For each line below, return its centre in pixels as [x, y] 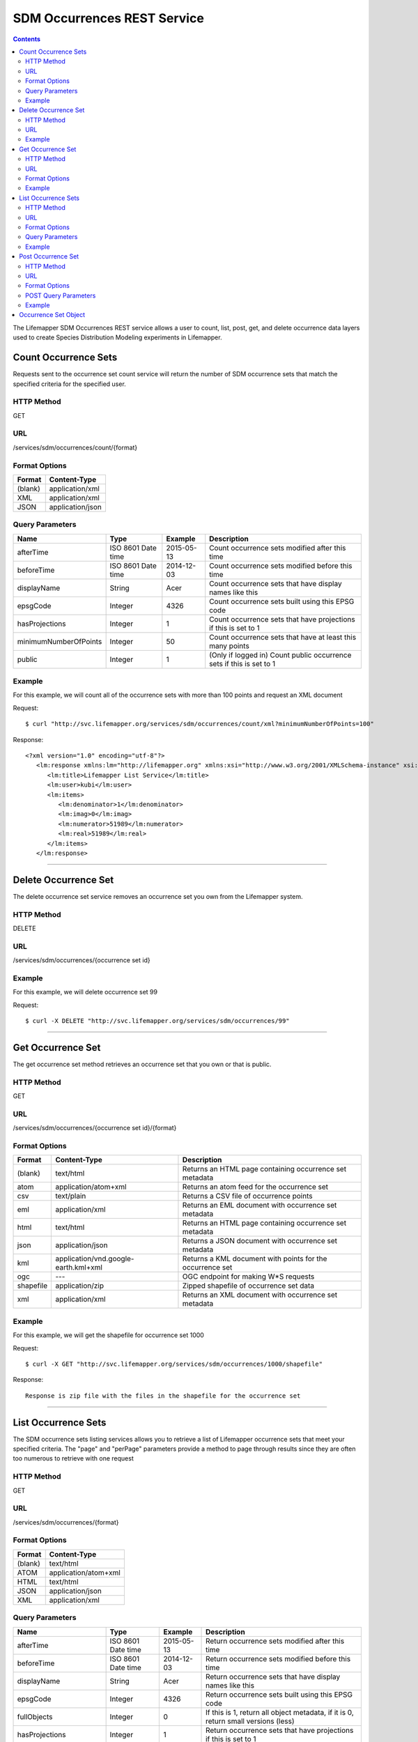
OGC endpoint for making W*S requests [248, 1277]
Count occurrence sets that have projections [282, 619]
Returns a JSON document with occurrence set [260, 1241]
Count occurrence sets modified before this [281, 566]
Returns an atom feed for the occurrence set [255, 1187]
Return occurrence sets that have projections [280, 1730]
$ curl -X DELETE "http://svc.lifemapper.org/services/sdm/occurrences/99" [157, 1021]
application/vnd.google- [95, 1259]
